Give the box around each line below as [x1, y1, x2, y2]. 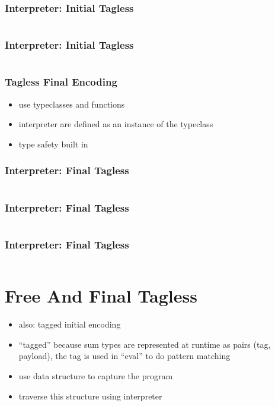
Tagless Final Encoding [5, 74, 117, 89]
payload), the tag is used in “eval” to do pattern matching [18, 350, 231, 362]
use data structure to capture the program [18, 370, 173, 382]
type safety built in [18, 137, 88, 150]
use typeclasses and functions [18, 97, 125, 110]
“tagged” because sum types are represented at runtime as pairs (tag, [18, 338, 271, 350]
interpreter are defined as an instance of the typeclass [18, 118, 213, 130]
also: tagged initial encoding [18, 318, 121, 331]
